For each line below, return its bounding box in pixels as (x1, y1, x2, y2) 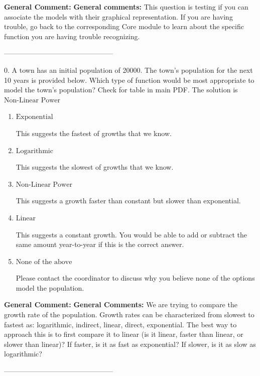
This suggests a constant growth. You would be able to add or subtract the (16, 229, 247, 239)
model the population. (16, 282, 84, 293)
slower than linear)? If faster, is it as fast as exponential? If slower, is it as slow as (4, 338, 256, 349)
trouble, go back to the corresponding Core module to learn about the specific (4, 21, 244, 32)
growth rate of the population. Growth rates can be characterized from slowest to (4, 309, 254, 320)
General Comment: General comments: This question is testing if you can (4, 2, 248, 12)
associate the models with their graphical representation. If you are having (4, 11, 233, 22)
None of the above (16, 258, 72, 266)
